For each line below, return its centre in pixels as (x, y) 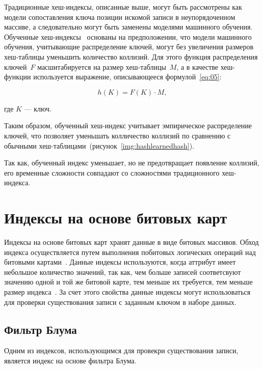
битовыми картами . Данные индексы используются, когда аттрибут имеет (120, 262)
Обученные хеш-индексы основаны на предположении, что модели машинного (128, 36)
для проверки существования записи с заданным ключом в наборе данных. (120, 302)
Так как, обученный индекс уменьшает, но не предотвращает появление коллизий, (132, 163)
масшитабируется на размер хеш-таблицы (102, 66)
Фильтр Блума (41, 329)
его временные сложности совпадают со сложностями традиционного (112, 172)
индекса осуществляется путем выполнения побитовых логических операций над (130, 252)
